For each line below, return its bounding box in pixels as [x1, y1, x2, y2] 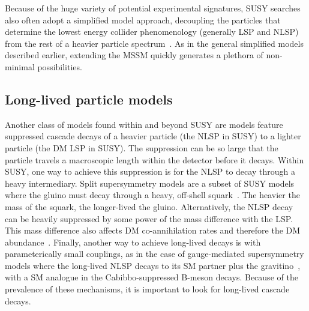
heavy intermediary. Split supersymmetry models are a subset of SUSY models [5, 177, 295, 189]
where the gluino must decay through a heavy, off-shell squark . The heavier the [5, 189, 300, 201]
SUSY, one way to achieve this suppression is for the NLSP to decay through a [5, 165, 295, 178]
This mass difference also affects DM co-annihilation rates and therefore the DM [5, 224, 301, 237]
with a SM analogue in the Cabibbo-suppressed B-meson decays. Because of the [5, 271, 298, 283]
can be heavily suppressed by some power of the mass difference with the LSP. [5, 212, 293, 225]
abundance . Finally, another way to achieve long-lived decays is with [5, 235, 261, 248]
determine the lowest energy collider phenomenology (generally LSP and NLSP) [5, 25, 299, 38]
